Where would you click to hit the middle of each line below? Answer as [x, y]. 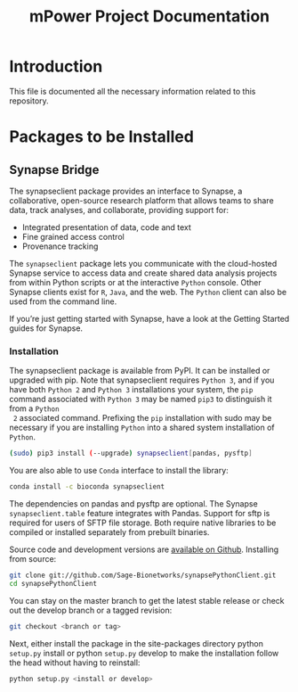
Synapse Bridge [54, 170]
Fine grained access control [73, 236]
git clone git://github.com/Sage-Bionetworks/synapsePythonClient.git [143, 575]
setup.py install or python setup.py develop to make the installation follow [144, 653]
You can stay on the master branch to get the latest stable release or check [147, 600]
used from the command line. [63, 301]
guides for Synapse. [46, 328]
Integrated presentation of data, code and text [106, 227]
